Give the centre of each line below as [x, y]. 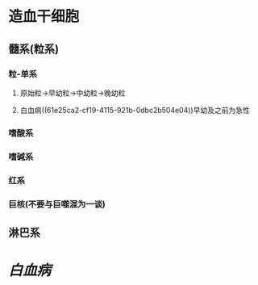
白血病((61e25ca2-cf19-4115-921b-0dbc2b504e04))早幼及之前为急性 [135, 110]
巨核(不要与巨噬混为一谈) [57, 204]
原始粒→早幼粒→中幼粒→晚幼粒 [73, 93]
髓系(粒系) [33, 49]
